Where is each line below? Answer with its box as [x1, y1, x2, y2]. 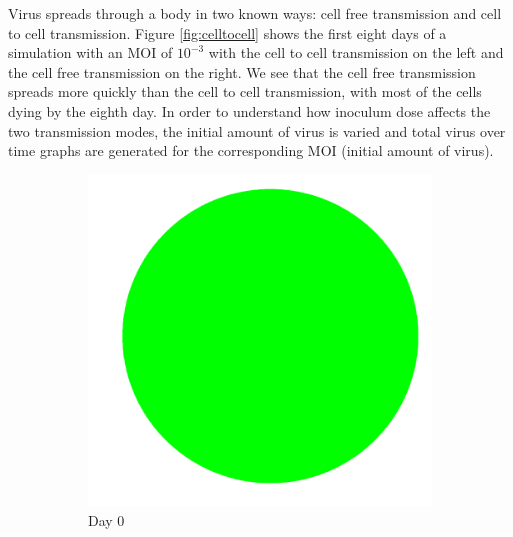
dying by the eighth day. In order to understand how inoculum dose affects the [8, 100, 491, 121]
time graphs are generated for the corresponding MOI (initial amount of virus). [8, 140, 494, 161]
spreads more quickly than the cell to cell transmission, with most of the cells [8, 81, 482, 102]
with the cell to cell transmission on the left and [208, 42, 504, 63]
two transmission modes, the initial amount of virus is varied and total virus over [8, 120, 506, 141]
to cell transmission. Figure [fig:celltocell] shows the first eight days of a [8, 22, 447, 43]
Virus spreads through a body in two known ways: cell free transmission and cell [8, 3, 502, 23]
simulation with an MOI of [8, 42, 173, 63]
